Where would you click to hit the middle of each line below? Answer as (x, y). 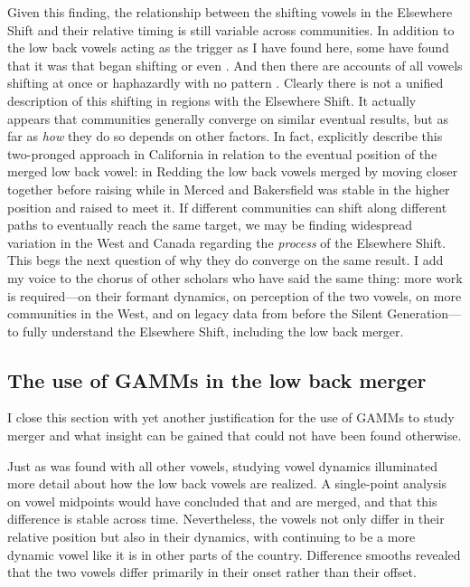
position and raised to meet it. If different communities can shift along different (227, 207)
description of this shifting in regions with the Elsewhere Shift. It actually (212, 100)
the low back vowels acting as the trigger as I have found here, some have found (228, 47)
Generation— (424, 313)
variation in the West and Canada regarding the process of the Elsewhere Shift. (227, 242)
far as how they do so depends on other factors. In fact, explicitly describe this (225, 136)
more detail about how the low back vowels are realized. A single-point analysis (227, 483)
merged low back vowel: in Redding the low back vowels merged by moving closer (233, 171)
